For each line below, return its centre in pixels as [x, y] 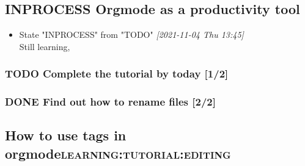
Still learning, [45, 46]
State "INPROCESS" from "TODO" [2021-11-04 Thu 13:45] [131, 34]
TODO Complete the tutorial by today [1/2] [117, 74]
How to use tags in [66, 135]
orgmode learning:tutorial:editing [118, 153]
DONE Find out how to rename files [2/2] [110, 102]
